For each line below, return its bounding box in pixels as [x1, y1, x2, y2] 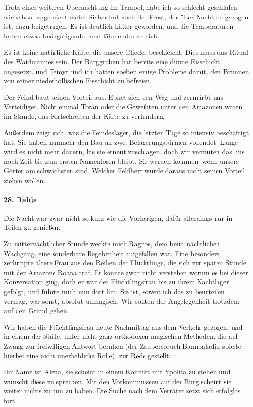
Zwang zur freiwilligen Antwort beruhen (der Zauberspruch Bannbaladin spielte [4, 341, 241, 351]
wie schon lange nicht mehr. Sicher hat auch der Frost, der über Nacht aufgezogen [4, 11, 249, 21]
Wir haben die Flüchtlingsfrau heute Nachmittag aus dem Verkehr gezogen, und [4, 321, 243, 332]
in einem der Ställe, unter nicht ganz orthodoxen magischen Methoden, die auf [4, 331, 238, 341]
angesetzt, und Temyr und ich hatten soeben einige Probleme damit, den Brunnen [4, 66, 249, 76]
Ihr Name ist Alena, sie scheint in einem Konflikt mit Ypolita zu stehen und [4, 367, 231, 377]
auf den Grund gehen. [4, 305, 69, 315]
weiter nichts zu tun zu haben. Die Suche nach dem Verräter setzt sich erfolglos [4, 386, 241, 396]
